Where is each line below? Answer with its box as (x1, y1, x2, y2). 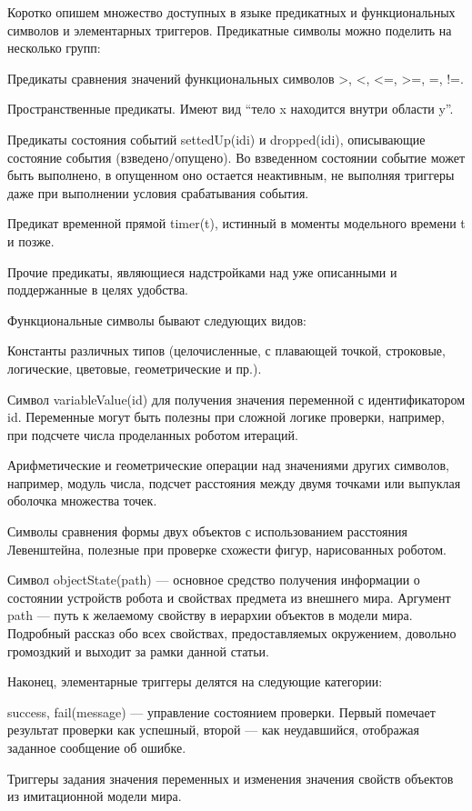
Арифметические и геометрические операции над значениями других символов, (7, 456, 449, 475)
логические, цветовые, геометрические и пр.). (7, 358, 262, 377)
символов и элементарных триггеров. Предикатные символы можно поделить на (7, 20, 452, 39)
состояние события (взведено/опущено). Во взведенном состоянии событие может (7, 147, 466, 166)
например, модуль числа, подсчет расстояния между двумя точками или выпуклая (7, 473, 461, 492)
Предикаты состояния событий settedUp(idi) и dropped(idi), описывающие (7, 129, 426, 148)
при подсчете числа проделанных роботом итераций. (7, 425, 298, 444)
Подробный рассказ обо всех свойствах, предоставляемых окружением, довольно (7, 624, 457, 643)
